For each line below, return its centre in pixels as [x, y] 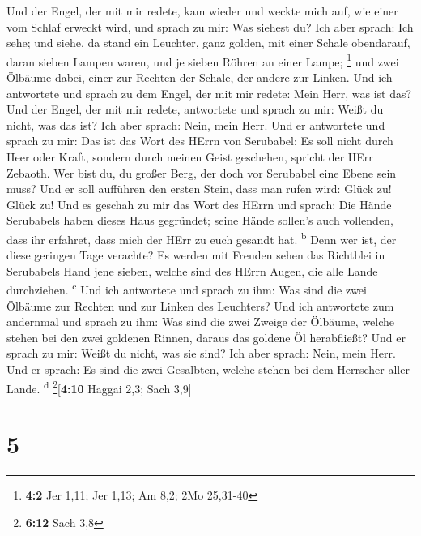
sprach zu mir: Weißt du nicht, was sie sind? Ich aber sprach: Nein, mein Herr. [201, 353]
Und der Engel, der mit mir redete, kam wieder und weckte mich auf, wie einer [202, 11]
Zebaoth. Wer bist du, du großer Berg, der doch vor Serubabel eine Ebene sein [202, 172]
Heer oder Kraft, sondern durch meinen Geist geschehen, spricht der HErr [190, 157]
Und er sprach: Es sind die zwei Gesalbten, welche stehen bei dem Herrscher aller [208, 369]
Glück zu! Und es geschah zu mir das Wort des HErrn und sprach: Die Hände [199, 204]
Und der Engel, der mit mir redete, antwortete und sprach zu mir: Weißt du [195, 109]
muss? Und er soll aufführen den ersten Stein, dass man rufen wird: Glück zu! [199, 189]
